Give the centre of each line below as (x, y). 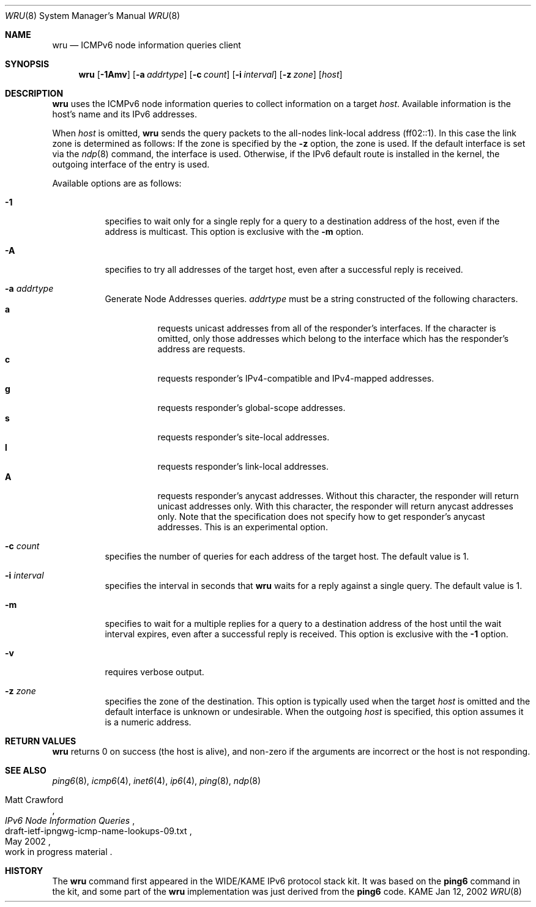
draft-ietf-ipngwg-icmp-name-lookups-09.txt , (99, 831)
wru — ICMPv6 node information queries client (147, 45)
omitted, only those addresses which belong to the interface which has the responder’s (333, 339)
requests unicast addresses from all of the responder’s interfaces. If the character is (327, 328)
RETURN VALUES (41, 741)
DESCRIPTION (34, 93)
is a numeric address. (148, 722)
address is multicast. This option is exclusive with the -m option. (234, 231)
